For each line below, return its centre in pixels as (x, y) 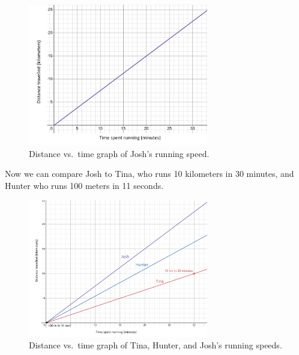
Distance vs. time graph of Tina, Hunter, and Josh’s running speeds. (156, 345)
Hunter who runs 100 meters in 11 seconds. (84, 185)
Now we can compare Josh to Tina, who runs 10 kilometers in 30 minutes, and (149, 174)
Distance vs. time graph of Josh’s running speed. (119, 153)
